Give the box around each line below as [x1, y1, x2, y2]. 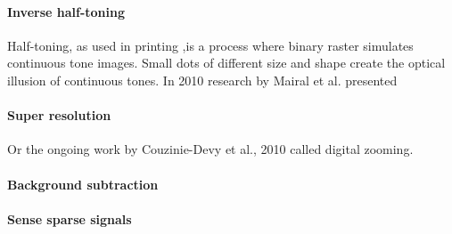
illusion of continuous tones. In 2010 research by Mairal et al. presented [7, 70, 398, 89]
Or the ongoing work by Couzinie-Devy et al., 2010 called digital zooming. [7, 140, 414, 158]
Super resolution [7, 106, 111, 125]
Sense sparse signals [7, 209, 132, 228]
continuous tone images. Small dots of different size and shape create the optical [7, 53, 446, 72]
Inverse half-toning [7, 2, 125, 20]
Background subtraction [7, 174, 159, 193]
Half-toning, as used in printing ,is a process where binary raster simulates [7, 36, 414, 54]
